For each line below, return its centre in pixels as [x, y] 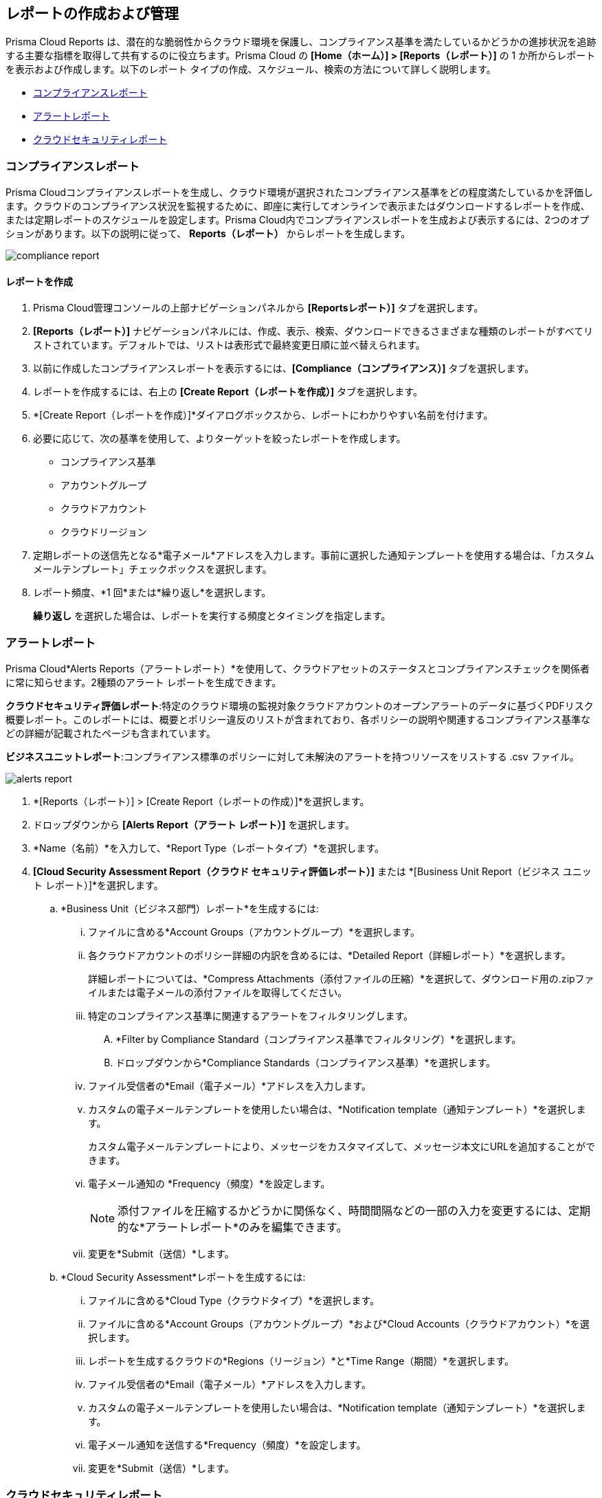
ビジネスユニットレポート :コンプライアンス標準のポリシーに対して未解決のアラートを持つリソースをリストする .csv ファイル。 [292, 757]
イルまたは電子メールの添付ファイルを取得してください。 [218, 993]
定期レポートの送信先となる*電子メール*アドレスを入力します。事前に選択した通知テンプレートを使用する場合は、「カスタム [314, 555]
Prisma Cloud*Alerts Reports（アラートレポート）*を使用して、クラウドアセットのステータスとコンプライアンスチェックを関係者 [298, 669]
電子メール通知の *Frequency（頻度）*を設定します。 [209, 1184]
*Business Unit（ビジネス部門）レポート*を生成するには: [190, 909]
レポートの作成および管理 [92, 13]
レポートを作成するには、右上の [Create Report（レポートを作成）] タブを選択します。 [228, 392]
